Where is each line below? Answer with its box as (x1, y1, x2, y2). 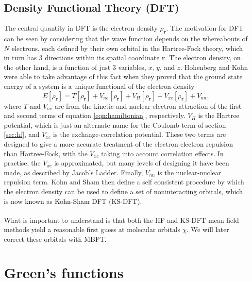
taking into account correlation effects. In (101, 148, 224, 158)
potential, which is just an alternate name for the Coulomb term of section (4, 119, 226, 130)
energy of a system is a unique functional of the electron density (4, 81, 195, 91)
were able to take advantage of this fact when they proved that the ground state (4, 71, 243, 82)
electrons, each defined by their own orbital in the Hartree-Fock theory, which (11, 43, 243, 53)
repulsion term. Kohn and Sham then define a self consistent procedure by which (4, 177, 244, 187)
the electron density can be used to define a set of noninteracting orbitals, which (4, 186, 243, 196)
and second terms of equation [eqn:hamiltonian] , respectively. (4, 110, 185, 120)
